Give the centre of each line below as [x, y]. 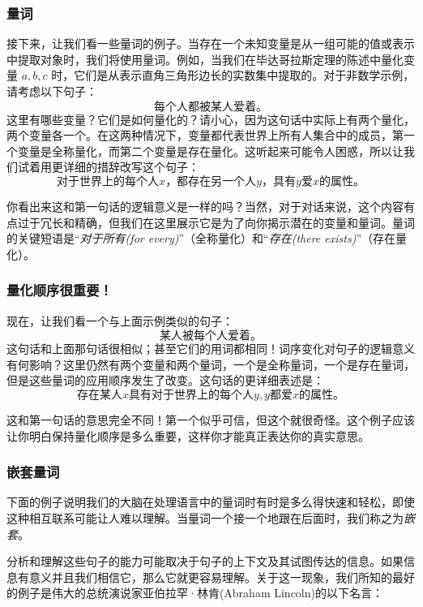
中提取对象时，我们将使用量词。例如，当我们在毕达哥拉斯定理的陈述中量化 [205, 59]
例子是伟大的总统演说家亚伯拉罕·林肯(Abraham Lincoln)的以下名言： [200, 593]
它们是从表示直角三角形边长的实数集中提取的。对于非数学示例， [244, 75]
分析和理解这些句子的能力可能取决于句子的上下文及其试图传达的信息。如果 [205, 561]
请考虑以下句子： [52, 91]
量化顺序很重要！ [60, 290]
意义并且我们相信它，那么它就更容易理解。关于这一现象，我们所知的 [210, 577]
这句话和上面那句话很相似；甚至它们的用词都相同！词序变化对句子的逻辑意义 [211, 349]
